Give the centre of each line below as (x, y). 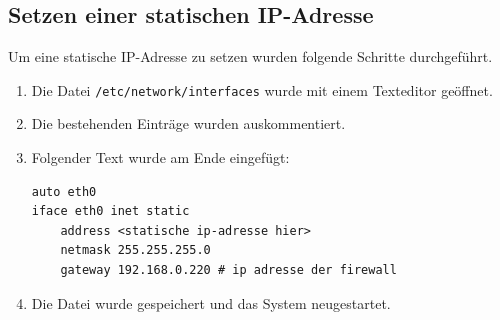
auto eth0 (64, 191)
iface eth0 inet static (110, 211)
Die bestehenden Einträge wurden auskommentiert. (188, 123)
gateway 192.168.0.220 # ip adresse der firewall (228, 270)
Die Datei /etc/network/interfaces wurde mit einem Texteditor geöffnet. (262, 89)
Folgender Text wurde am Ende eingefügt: (160, 157)
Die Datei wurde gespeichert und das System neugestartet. (211, 302)
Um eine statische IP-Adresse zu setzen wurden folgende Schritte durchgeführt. (250, 56)
